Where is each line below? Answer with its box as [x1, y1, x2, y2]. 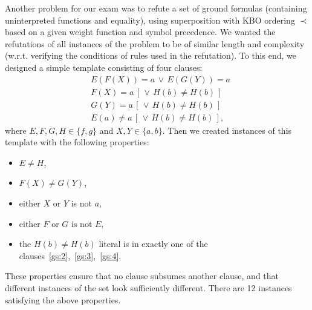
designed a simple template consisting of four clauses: [5, 61, 203, 73]
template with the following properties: [5, 136, 149, 148]
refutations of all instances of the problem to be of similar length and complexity [5, 37, 305, 50]
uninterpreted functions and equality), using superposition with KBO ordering [5, 13, 295, 26]
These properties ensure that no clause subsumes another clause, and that [5, 269, 279, 282]
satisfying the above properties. [5, 293, 121, 306]
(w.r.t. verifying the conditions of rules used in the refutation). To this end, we [5, 49, 296, 62]
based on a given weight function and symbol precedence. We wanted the [5, 25, 276, 38]
